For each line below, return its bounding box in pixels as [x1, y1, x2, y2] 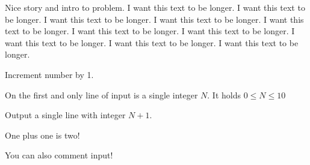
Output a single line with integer [5, 109, 126, 121]
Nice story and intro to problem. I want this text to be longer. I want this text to [5, 1, 305, 13]
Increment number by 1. [5, 68, 94, 80]
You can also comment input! [5, 149, 113, 161]
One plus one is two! [5, 128, 80, 141]
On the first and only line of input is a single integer [5, 88, 198, 101]
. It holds [207, 88, 241, 101]
